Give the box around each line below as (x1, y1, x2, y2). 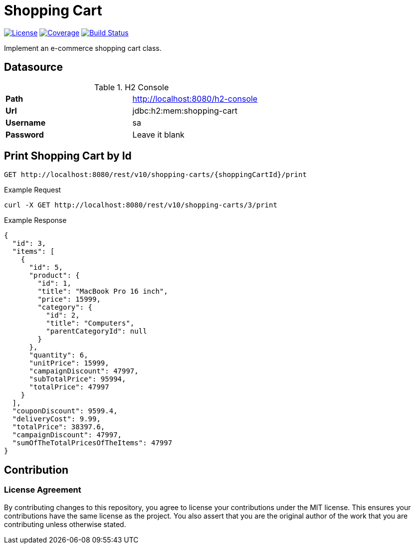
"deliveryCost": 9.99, (12, 415, 101, 423)
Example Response (4, 216, 67, 225)
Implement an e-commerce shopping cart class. (4, 43, 162, 52)
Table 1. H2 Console (94, 82, 169, 92)
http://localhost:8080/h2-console (132, 93, 258, 104)
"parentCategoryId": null (46, 327, 147, 336)
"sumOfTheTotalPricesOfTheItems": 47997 (12, 439, 173, 447)
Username (5, 117, 46, 128)
